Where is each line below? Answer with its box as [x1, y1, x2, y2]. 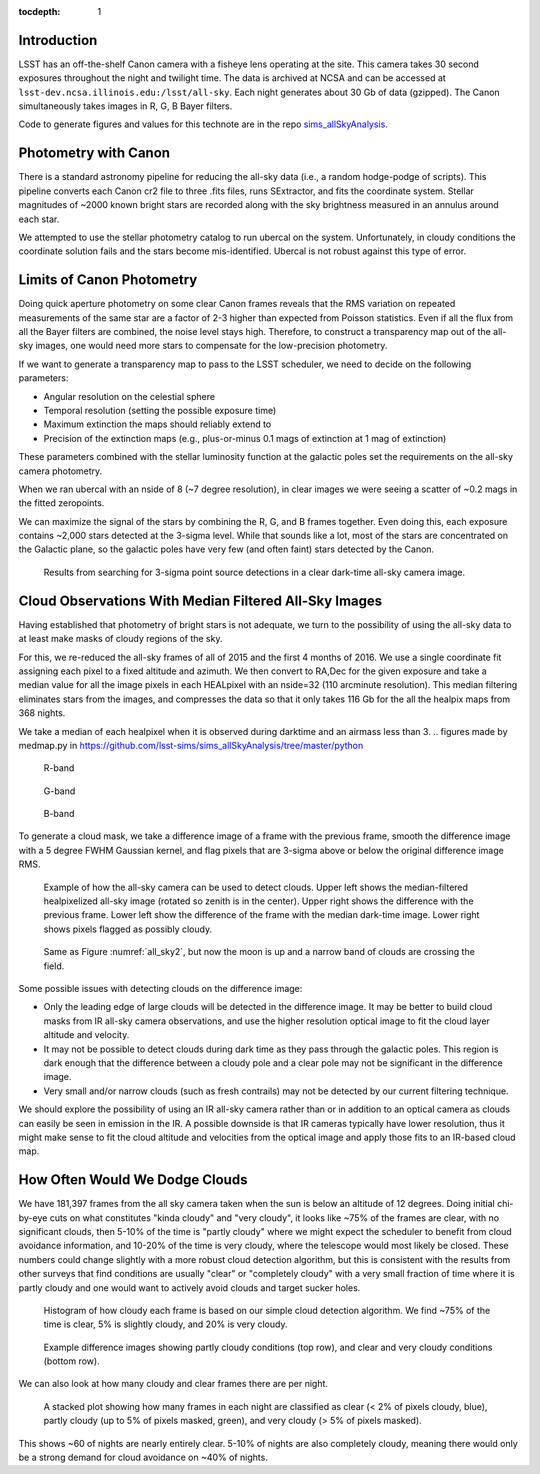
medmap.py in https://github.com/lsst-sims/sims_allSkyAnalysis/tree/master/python [18, 739, 364, 751]
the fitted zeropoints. [18, 497, 105, 509]
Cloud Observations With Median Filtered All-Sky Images [18, 592, 383, 609]
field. [43, 960, 65, 972]
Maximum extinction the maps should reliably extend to [43, 418, 272, 430]
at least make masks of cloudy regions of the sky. [18, 633, 223, 645]
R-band [43, 762, 75, 774]
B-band [43, 808, 75, 820]
